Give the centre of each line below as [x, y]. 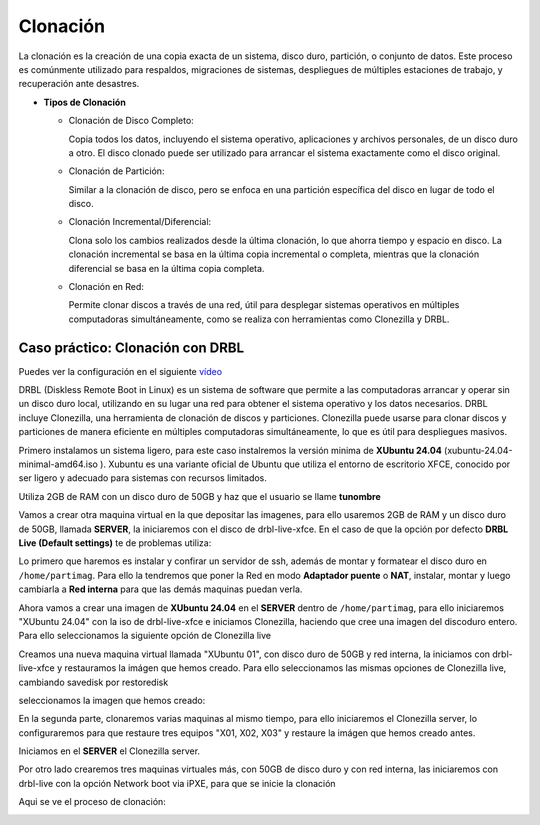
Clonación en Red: [106, 287]
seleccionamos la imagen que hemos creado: [112, 700]
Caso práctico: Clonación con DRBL [131, 347]
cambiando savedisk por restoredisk [93, 682]
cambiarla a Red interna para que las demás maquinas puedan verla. [160, 589]
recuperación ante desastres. [79, 84]
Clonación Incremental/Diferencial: [140, 222]
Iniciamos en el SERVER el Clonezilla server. [109, 751]
